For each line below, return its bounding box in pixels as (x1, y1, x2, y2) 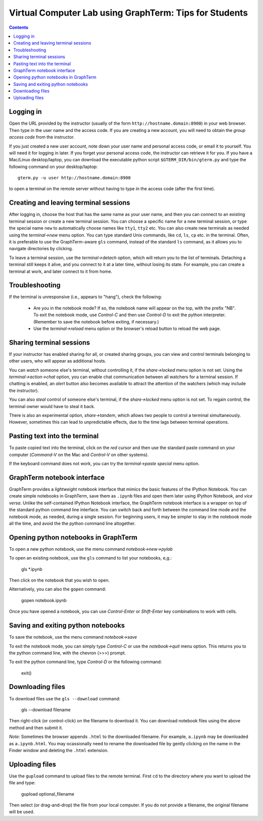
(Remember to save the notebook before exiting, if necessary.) (33, 319, 159, 324)
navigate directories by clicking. (9, 246, 73, 252)
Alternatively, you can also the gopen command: (9, 586, 106, 592)
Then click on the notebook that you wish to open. (9, 577, 110, 583)
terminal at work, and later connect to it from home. (9, 268, 113, 274)
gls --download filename (21, 707, 71, 713)
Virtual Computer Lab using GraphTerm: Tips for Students (9, 7, 248, 18)
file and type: (9, 780, 36, 786)
